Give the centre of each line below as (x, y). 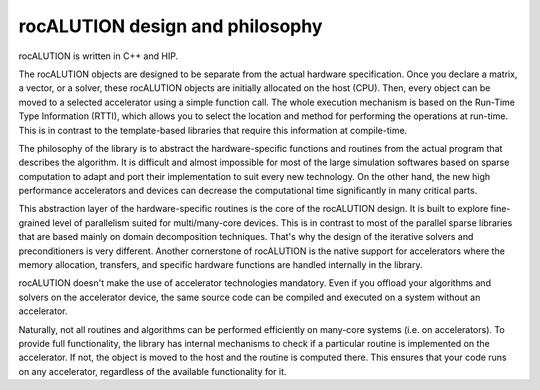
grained (34, 222)
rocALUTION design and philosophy (170, 26)
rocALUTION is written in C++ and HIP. (98, 56)
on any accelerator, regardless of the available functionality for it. (152, 371)
